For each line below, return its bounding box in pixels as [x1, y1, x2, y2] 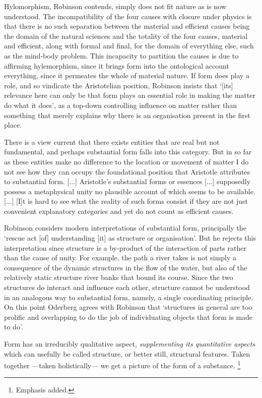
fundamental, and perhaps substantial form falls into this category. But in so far [4, 146, 252, 157]
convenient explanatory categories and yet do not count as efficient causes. [4, 205, 234, 216]
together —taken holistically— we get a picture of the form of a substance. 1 [4, 359, 241, 370]
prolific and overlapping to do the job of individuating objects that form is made [4, 311, 253, 322]
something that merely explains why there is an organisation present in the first [4, 109, 250, 120]
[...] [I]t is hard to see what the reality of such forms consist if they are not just [4, 196, 248, 206]
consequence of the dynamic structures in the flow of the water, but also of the [4, 262, 247, 272]
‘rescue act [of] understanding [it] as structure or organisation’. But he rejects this [4, 233, 256, 243]
